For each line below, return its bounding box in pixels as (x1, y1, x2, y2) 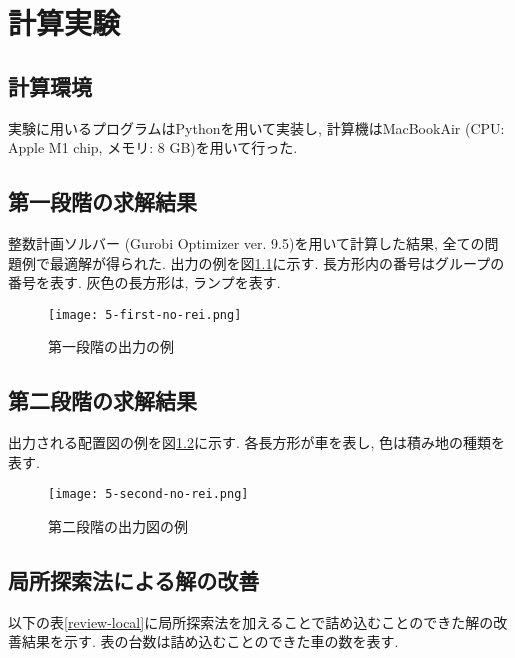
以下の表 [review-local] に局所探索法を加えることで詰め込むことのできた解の (8, 611, 494, 632)
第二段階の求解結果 (8, 385, 197, 416)
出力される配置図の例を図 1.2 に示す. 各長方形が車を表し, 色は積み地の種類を (8, 432, 506, 453)
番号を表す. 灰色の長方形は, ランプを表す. (8, 272, 281, 293)
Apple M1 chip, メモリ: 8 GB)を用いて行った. (8, 137, 298, 158)
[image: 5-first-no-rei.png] (48, 307, 242, 322)
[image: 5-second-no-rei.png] (48, 487, 249, 502)
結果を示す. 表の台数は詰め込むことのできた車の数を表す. (21, 631, 399, 652)
